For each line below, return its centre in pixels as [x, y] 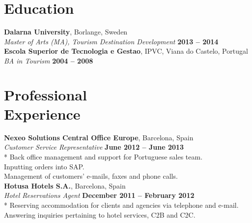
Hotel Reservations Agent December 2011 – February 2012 [99, 195]
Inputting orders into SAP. [44, 166]
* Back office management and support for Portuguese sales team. [103, 157]
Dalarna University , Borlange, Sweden [66, 32]
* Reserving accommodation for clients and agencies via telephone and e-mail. [121, 205]
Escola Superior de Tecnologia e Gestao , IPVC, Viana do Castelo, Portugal [126, 51]
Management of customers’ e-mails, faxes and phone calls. [91, 176]
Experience [42, 113]
